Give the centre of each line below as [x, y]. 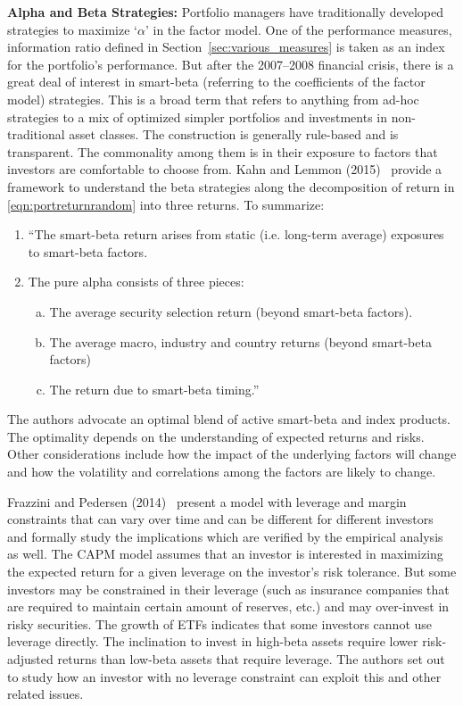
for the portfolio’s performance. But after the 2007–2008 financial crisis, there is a [231, 64]
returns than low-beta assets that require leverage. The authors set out [251, 659]
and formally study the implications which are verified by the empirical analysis [225, 536]
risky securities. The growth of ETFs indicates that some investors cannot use [220, 623]
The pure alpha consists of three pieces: [136, 282]
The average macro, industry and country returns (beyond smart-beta [240, 341]
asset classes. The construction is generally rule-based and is [234, 134]
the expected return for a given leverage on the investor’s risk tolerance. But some [232, 572]
